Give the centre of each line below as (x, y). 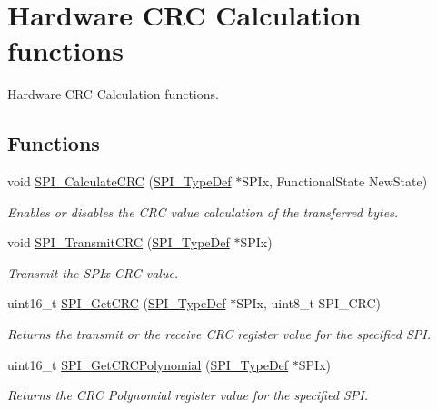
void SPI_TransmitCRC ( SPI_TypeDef (119, 242)
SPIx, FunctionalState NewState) (335, 181)
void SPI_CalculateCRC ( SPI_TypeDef (119, 181)
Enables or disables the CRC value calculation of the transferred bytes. (203, 211)
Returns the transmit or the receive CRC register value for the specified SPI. (219, 334)
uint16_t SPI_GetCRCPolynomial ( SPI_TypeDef (148, 364)
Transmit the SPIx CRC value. (93, 272)
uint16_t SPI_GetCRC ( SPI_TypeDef (117, 303)
